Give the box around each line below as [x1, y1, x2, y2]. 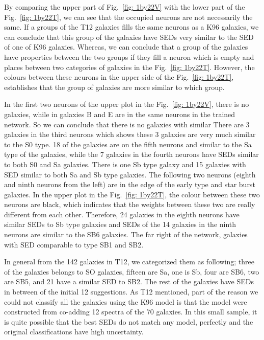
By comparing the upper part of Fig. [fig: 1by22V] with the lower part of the [4, 2, 245, 12]
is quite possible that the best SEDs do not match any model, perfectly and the [4, 316, 253, 327]
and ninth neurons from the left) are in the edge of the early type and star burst [4, 179, 255, 190]
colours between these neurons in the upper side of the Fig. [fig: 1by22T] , [4, 72, 234, 82]
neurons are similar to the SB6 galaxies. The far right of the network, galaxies [4, 229, 248, 240]
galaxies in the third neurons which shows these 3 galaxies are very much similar [4, 129, 256, 140]
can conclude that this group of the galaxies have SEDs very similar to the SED [4, 31, 254, 42]
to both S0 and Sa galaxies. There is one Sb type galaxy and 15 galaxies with [4, 158, 246, 169]
